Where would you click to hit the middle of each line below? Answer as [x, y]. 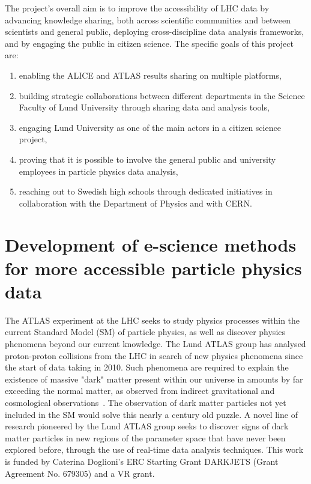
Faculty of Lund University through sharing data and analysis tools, [144, 107]
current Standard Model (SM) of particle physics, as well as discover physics [145, 332]
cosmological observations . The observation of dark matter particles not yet [146, 402]
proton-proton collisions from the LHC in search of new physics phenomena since [154, 355]
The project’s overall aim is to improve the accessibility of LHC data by [137, 8]
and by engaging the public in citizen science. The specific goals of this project [149, 43]
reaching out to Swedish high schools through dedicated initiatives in [146, 191]
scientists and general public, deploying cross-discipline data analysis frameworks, [155, 32]
